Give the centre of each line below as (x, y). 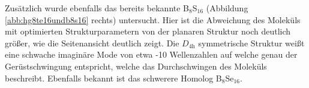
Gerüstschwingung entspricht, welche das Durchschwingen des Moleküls (136, 66)
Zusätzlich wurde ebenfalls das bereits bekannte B (97, 8)
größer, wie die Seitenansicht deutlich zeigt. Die (92, 43)
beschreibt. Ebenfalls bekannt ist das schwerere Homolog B (113, 78)
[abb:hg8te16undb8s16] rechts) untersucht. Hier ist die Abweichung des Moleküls (153, 19)
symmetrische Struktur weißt (251, 43)
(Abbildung (227, 8)
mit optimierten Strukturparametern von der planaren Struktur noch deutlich (148, 31)
